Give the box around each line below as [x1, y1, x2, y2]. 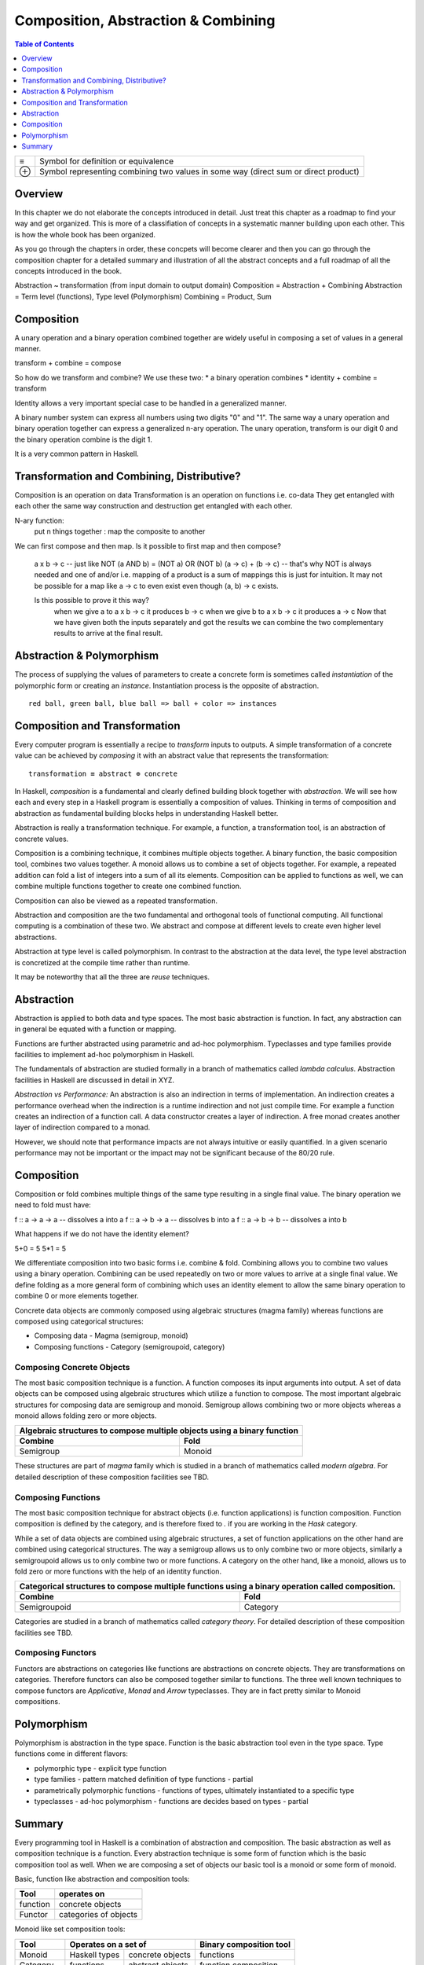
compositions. [14, 1697, 60, 1706]
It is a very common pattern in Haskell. [14, 449, 139, 459]
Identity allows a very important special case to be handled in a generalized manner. [14, 398, 287, 408]
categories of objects [59, 1909, 138, 1920]
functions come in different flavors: [14, 1749, 129, 1758]
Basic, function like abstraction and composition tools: [14, 1874, 190, 1883]
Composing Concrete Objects [14, 1361, 130, 1372]
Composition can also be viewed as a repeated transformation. [14, 896, 217, 905]
